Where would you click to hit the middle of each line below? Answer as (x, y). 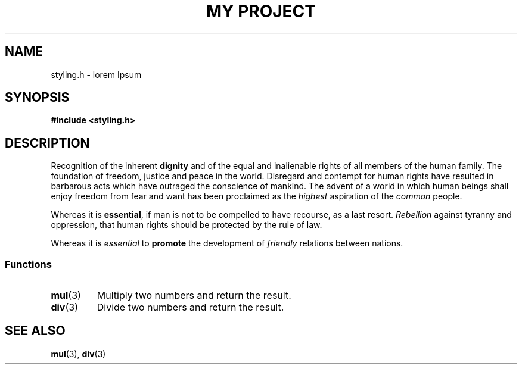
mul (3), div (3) (78, 354)
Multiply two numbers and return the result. (194, 295)
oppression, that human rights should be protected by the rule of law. (187, 225)
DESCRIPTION (47, 143)
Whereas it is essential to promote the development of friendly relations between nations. (227, 243)
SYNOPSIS (37, 98)
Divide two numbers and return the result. (190, 307)
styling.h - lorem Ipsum (96, 74)
